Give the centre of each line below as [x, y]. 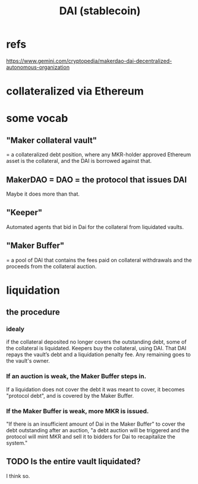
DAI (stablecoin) [100, 11]
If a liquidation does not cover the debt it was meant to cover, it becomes [95, 389]
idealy [15, 329]
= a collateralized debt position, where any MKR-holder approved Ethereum [99, 155]
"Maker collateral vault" [51, 140]
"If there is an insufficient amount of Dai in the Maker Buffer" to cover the [96, 424]
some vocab [37, 119]
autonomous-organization [38, 67]
